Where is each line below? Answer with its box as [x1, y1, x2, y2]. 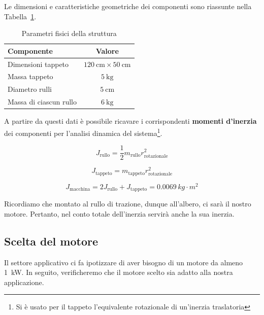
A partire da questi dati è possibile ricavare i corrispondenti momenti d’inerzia [4, 116, 257, 126]
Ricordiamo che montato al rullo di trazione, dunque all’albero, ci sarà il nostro [4, 198, 251, 209]
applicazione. [4, 276, 44, 287]
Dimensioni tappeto [8, 58, 69, 69]
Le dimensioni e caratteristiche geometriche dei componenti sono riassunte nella [4, 1, 252, 11]
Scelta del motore [4, 233, 98, 249]
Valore [95, 45, 119, 56]
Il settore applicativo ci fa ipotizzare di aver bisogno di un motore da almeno [4, 257, 243, 267]
